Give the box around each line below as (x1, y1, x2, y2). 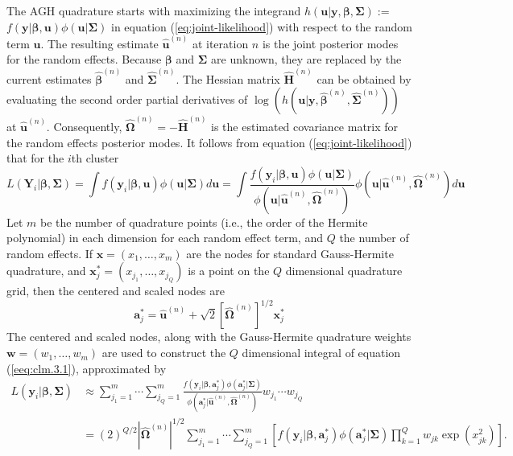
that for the (6, 150, 64, 166)
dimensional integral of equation (242, 344, 401, 361)
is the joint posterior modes (262, 35, 399, 51)
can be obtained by (316, 70, 412, 87)
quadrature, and (6, 262, 86, 279)
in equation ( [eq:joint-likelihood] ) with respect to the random (110, 18, 412, 35)
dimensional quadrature (285, 262, 403, 279)
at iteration (192, 35, 249, 51)
